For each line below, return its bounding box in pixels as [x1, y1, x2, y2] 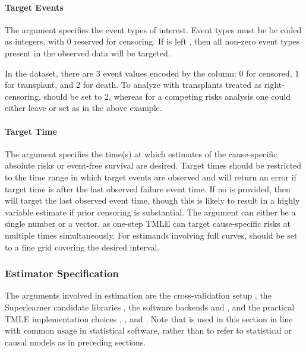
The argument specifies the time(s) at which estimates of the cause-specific [5, 147, 277, 160]
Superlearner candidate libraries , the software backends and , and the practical [5, 300, 295, 313]
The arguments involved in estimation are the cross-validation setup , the [5, 289, 272, 302]
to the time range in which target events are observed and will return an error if [5, 170, 296, 183]
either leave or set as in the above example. [5, 102, 162, 114]
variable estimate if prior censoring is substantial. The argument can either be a [5, 205, 296, 218]
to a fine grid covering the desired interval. [5, 240, 160, 253]
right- [264, 78, 285, 91]
